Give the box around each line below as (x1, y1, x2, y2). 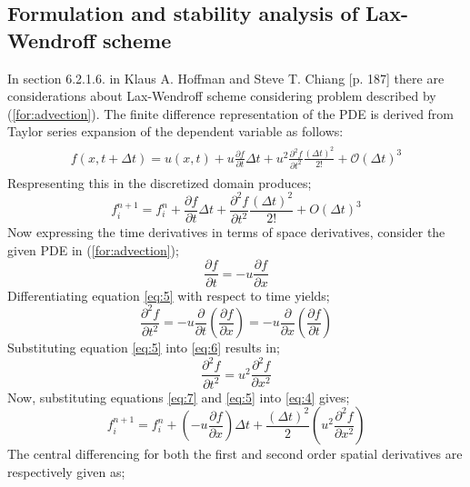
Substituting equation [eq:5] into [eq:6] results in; (7, 338, 280, 357)
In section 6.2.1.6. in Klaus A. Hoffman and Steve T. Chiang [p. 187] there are (7, 68, 445, 87)
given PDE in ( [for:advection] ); (7, 240, 179, 259)
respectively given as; (7, 462, 125, 481)
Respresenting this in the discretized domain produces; (7, 173, 312, 192)
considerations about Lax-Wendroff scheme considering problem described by (7, 86, 436, 105)
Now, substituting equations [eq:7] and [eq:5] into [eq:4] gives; (7, 387, 350, 406)
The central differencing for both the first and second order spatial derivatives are (7, 444, 463, 463)
